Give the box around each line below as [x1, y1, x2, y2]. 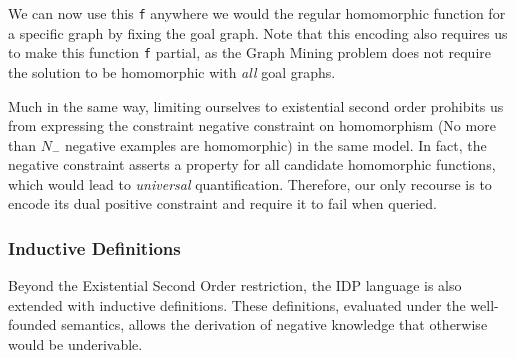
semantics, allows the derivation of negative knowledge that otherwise [61, 314, 488, 335]
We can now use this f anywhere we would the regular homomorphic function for [8, 3, 506, 23]
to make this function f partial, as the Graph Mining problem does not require [8, 42, 491, 63]
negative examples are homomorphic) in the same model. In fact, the [65, 134, 487, 155]
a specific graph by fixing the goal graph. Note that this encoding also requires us [8, 22, 508, 43]
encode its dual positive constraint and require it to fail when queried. [8, 193, 437, 214]
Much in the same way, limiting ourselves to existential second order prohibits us [8, 95, 504, 116]
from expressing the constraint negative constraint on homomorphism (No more [8, 115, 496, 136]
